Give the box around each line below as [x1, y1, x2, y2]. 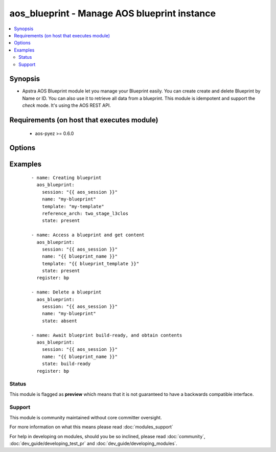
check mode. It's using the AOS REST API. [22, 102, 111, 108]
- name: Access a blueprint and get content [31, 232, 145, 238]
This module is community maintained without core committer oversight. [9, 414, 162, 420]
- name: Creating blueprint [31, 175, 102, 181]
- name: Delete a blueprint [31, 289, 102, 295]
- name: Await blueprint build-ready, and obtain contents [31, 332, 182, 338]
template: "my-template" [41, 204, 104, 209]
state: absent [41, 318, 78, 324]
